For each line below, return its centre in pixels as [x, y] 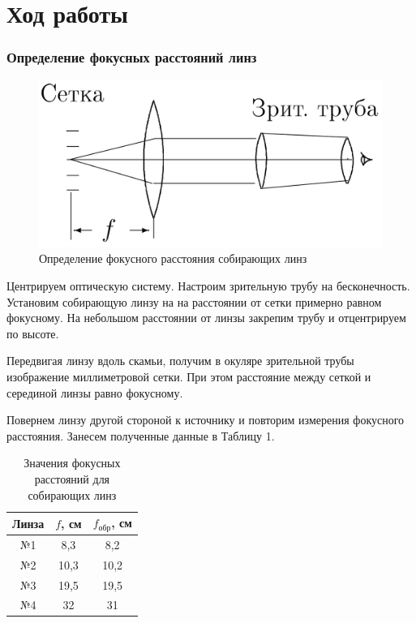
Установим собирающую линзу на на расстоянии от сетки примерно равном [194, 301]
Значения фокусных [72, 463]
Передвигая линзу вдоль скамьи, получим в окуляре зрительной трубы [180, 361]
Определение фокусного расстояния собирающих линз [173, 258]
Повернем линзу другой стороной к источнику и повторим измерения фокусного [206, 420]
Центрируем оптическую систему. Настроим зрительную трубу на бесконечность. [208, 285]
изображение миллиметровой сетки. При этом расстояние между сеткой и [189, 376]
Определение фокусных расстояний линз [132, 57]
